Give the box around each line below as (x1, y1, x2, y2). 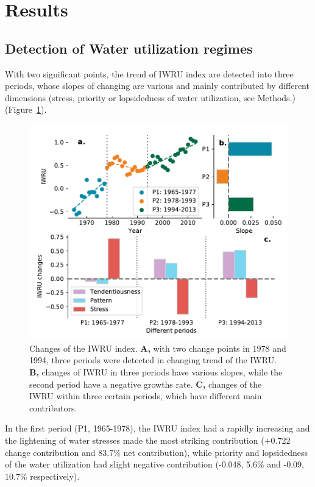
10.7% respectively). (5, 469, 80, 482)
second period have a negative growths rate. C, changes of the (29, 377, 262, 390)
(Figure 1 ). (5, 103, 47, 116)
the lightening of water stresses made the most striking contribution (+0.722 (5, 434, 291, 447)
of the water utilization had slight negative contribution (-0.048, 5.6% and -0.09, (5, 458, 304, 471)
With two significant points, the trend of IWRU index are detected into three (5, 67, 294, 80)
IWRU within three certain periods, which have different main (29, 389, 262, 402)
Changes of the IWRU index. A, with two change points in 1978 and (29, 341, 286, 354)
